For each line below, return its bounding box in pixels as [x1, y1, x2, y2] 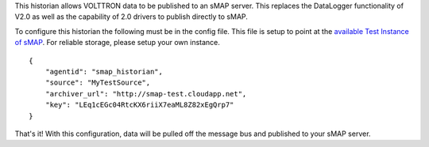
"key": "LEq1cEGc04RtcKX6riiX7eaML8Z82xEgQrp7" [44, 100, 234, 110]
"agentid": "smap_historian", [44, 67, 163, 76]
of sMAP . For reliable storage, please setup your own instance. [14, 38, 220, 47]
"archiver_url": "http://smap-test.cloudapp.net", [44, 89, 247, 98]
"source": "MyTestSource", [44, 78, 151, 87]
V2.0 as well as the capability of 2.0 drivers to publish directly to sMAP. [14, 12, 248, 21]
